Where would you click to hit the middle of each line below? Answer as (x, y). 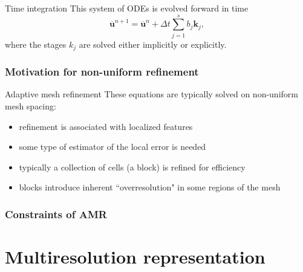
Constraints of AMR (56, 214)
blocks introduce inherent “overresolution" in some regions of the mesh (150, 187)
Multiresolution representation (135, 256)
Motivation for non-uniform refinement (102, 72)
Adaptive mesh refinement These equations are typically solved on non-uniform (151, 94)
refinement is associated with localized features (106, 126)
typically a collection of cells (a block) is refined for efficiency (132, 167)
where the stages (36, 44)
